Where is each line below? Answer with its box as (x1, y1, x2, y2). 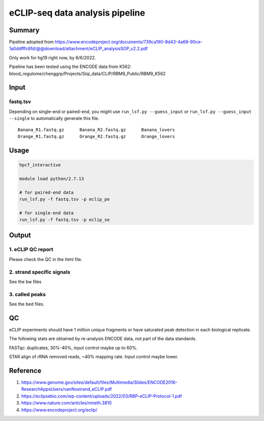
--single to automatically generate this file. (9, 116, 100, 121)
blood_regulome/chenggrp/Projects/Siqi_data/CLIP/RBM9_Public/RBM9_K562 (9, 70, 166, 76)
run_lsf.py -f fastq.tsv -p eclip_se (19, 217, 110, 223)
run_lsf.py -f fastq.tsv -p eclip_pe (19, 196, 110, 202)
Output (9, 231, 31, 239)
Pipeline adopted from (9, 39, 54, 45)
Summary (9, 26, 40, 34)
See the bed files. (9, 301, 44, 307)
